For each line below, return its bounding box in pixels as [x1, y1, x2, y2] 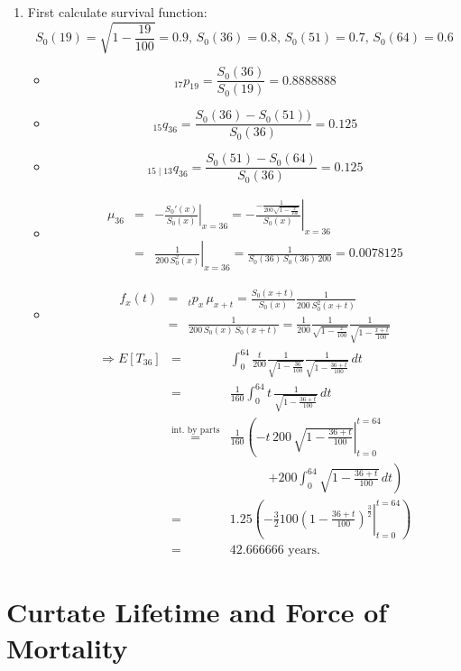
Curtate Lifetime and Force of [6, 593, 388, 630]
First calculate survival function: [27, 3, 207, 21]
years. [288, 544, 320, 557]
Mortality [6, 629, 128, 666]
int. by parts [171, 425, 220, 435]
